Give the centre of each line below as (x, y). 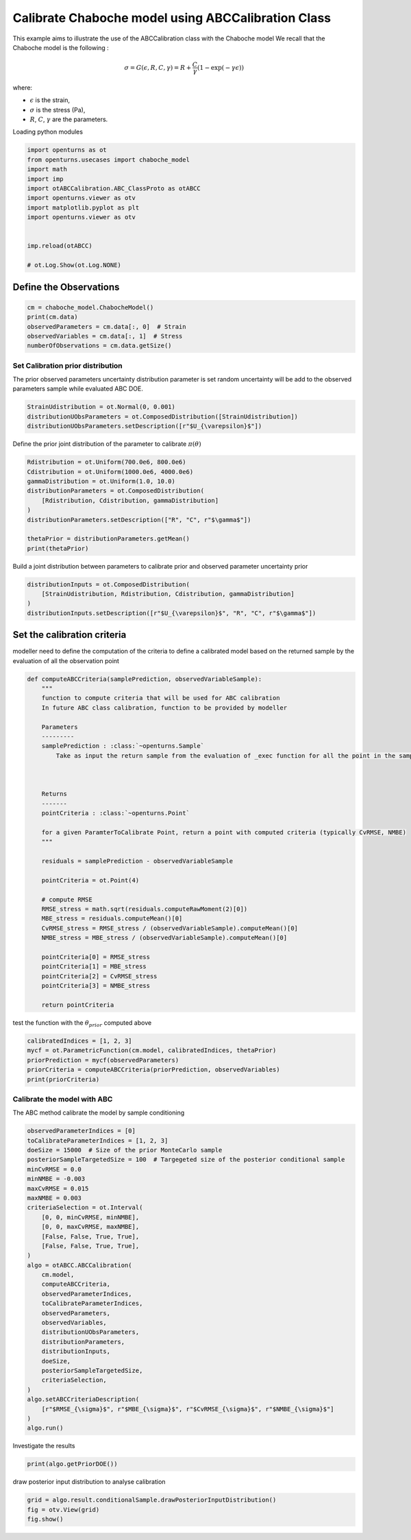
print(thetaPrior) (58, 548)
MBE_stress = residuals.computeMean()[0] (112, 919)
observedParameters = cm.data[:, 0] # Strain (107, 326)
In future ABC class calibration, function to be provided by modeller (164, 708)
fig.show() (45, 1519)
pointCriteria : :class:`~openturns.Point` (115, 813)
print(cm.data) (52, 317)
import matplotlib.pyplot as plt (83, 208)
